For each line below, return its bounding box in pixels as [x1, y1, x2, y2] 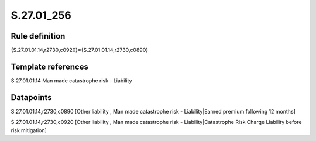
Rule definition [11, 31, 66, 41]
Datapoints [11, 92, 52, 102]
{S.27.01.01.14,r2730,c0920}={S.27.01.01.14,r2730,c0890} [11, 47, 149, 54]
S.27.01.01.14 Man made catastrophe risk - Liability [11, 77, 132, 84]
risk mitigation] [11, 126, 47, 134]
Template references [11, 61, 89, 71]
